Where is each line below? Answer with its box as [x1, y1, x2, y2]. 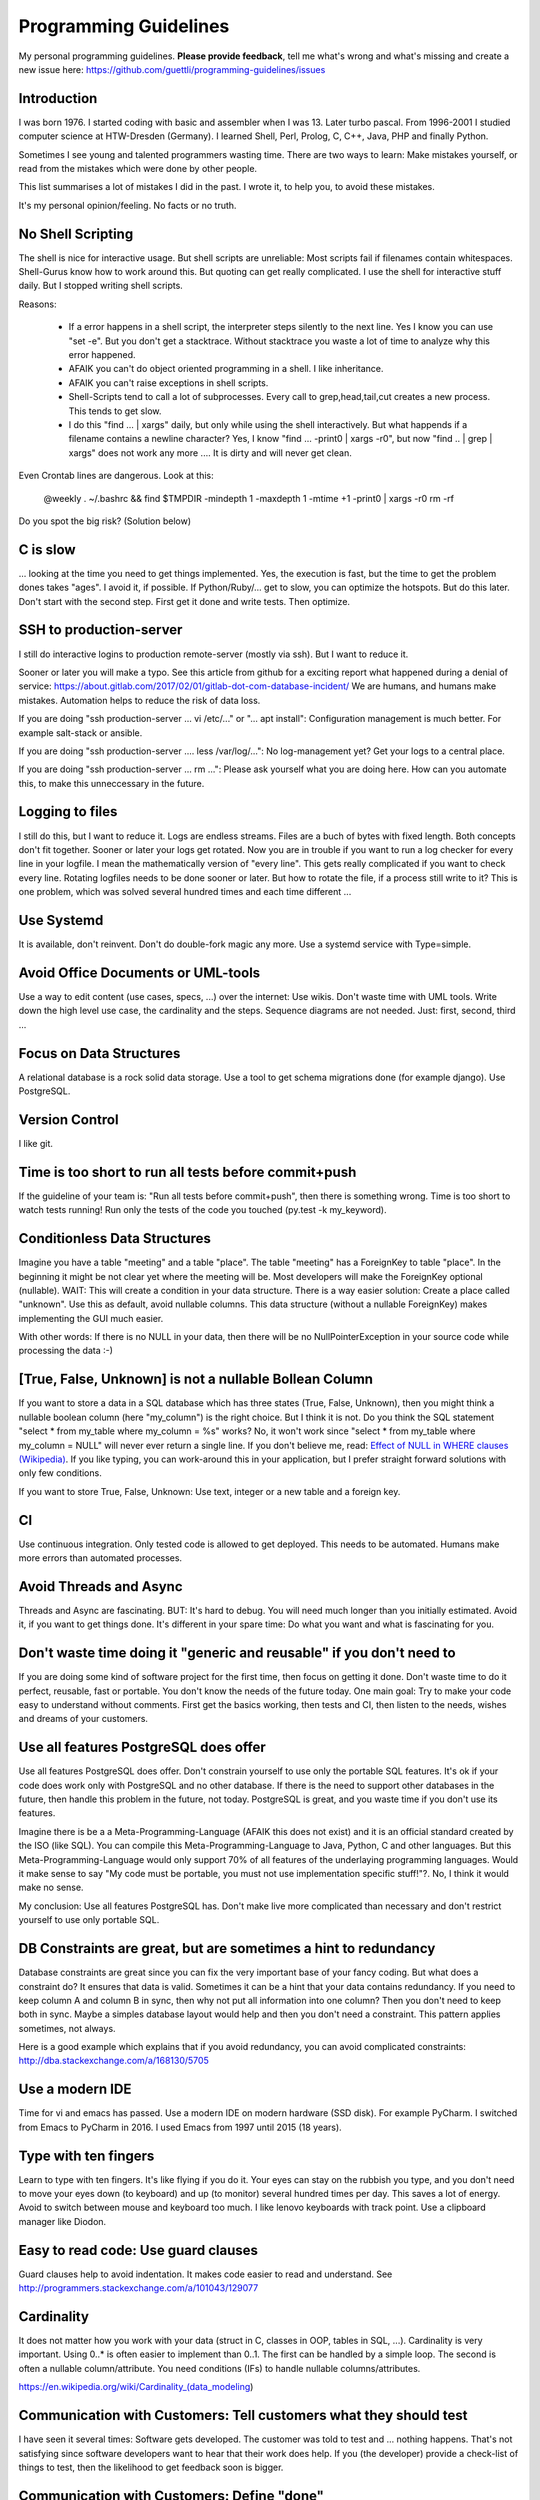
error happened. [68, 349, 136, 361]
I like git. [18, 1137, 54, 1149]
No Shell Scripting [18, 225, 134, 242]
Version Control [18, 1111, 119, 1128]
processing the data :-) [18, 1345, 114, 1357]
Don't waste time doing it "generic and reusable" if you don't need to [18, 1645, 456, 1662]
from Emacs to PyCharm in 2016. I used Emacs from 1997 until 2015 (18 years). [18, 2121, 342, 2133]
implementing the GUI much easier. [18, 1312, 164, 1324]
